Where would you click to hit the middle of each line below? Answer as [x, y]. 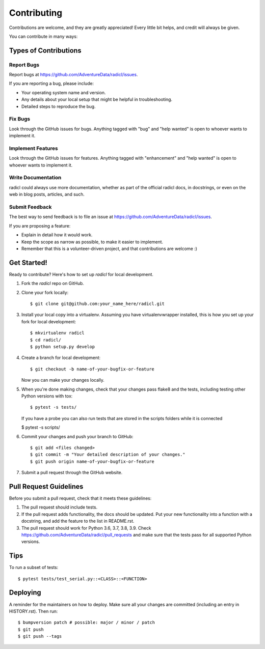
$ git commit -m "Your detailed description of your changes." [108, 455]
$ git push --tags [40, 636]
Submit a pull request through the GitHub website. [72, 473]
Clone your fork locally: [45, 292]
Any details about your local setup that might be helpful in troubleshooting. [97, 99]
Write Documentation [35, 178]
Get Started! [28, 263]
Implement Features [34, 148]
